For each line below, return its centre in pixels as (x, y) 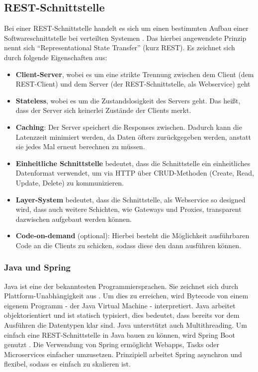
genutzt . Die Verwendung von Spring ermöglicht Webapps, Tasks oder (112, 344)
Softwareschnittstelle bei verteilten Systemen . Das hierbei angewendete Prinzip (125, 38)
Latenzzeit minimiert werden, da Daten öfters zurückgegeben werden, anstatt (133, 137)
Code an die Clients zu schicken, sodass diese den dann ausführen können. (129, 245)
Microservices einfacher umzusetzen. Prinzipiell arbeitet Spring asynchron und (123, 354)
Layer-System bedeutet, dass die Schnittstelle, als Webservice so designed (130, 199)
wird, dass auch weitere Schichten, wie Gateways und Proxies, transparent (129, 209)
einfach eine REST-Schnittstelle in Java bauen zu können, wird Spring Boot (120, 334)
